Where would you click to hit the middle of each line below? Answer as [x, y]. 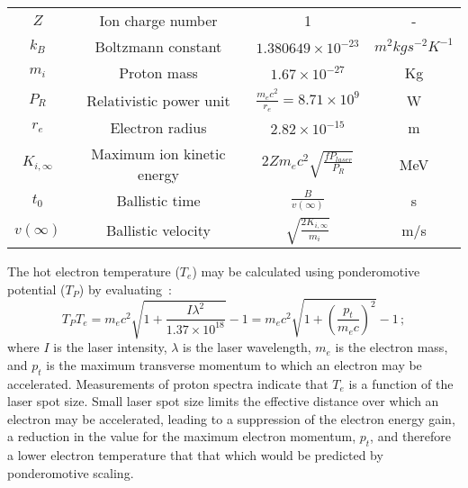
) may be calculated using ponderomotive [306, 271]
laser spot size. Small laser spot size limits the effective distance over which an [223, 401]
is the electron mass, [391, 347]
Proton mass [158, 72]
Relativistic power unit [158, 100]
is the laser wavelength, [247, 347]
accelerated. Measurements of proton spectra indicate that [168, 383]
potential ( [36, 289]
